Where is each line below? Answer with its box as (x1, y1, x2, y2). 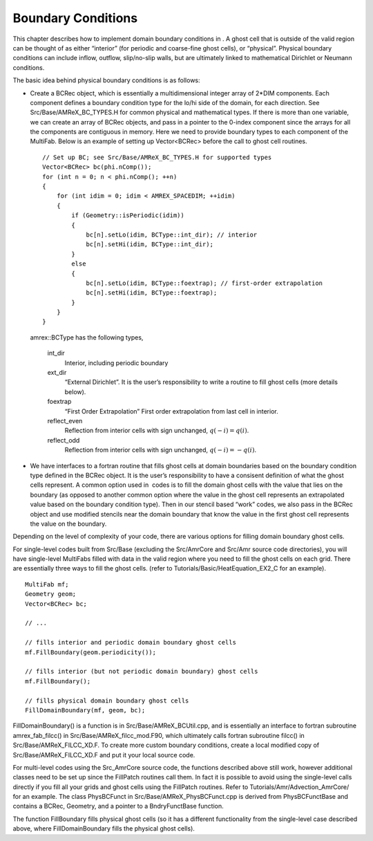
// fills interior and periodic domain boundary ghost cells (25, 638, 236, 647)
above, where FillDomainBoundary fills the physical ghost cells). (12, 824, 195, 833)
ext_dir (47, 369, 67, 377)
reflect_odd (47, 436, 80, 444)
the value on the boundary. (30, 519, 107, 528)
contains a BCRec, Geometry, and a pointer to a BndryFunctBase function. (12, 802, 224, 811)
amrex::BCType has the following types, (30, 333, 144, 342)
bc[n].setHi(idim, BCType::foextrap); (86, 289, 218, 297)
